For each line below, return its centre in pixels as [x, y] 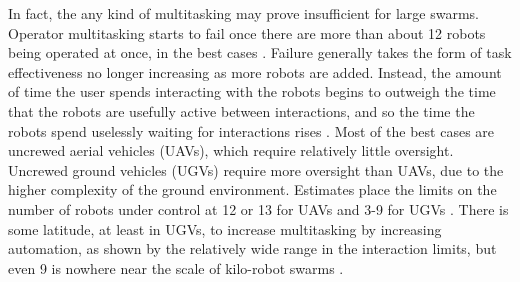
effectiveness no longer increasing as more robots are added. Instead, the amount [255, 71]
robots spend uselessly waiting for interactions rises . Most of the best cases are [251, 130]
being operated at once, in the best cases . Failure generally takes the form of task [260, 52]
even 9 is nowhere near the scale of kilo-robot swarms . [176, 267]
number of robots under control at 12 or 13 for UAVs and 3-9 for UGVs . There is [258, 208]
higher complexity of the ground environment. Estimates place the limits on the [252, 189]
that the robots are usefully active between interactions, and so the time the [241, 110]
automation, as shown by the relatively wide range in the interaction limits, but [252, 248]
